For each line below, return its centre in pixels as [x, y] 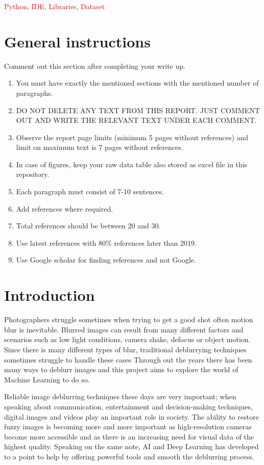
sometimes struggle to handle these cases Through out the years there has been [128, 359]
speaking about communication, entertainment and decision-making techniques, [128, 406]
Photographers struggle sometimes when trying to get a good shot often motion [129, 319]
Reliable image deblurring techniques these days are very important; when [120, 396]
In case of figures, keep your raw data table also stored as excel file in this [132, 164]
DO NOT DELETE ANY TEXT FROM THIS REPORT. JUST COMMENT [138, 110]
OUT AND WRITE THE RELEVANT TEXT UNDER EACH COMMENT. [136, 120]
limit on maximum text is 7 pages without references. [100, 147]
